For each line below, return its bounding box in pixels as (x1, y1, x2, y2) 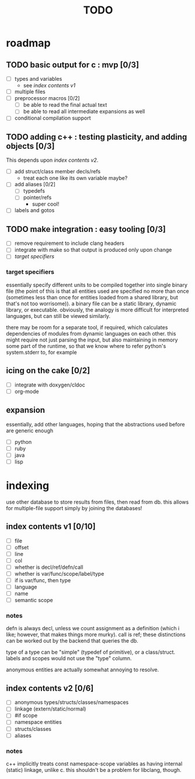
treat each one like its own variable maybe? (23, 175, 128, 182)
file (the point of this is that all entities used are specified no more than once (6, 288, 190, 295)
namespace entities (14, 719, 62, 726)
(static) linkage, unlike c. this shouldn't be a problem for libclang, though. (6, 766, 182, 773)
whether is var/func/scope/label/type (14, 570, 105, 577)
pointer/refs (23, 194, 52, 201)
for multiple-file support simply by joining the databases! (6, 504, 142, 511)
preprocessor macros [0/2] (14, 95, 80, 102)
